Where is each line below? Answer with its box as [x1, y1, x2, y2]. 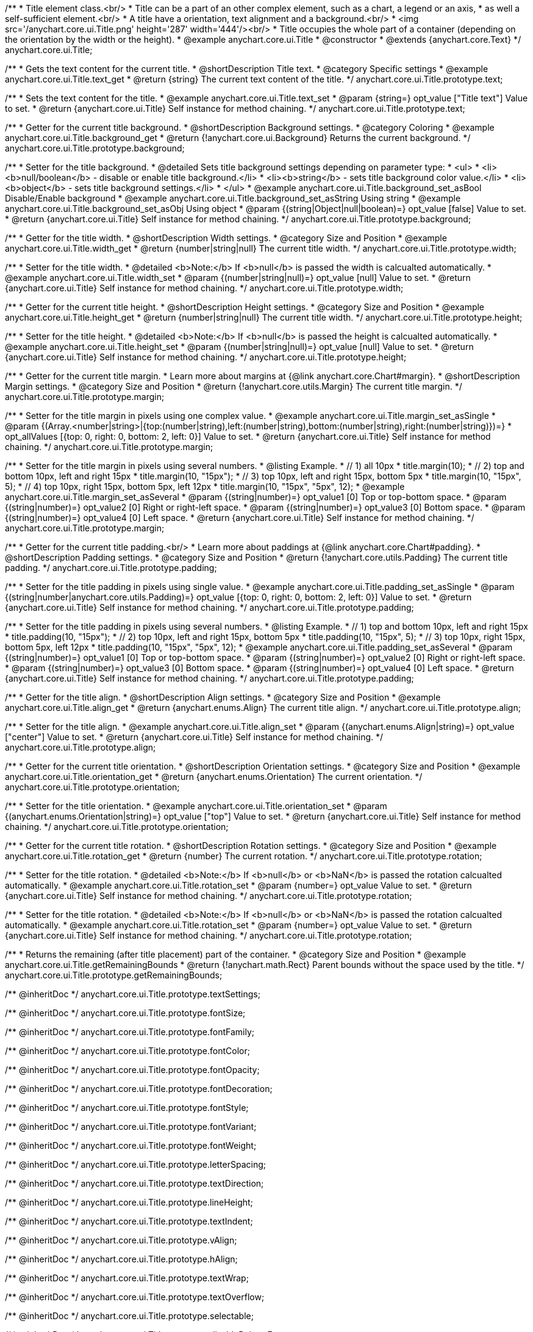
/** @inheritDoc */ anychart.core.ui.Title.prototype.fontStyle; [5, 1102, 249, 1113]
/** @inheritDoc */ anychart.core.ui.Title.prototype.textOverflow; [5, 1292, 265, 1302]
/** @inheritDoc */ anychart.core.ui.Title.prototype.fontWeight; [5, 1140, 257, 1151]
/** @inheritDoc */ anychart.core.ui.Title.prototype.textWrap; [5, 1273, 249, 1283]
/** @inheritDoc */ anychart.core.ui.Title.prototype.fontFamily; [5, 1027, 254, 1037]
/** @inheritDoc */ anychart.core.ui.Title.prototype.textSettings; [5, 989, 260, 999]
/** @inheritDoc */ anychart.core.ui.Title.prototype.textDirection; [5, 1178, 264, 1188]
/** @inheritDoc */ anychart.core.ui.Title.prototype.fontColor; [5, 1046, 250, 1056]
